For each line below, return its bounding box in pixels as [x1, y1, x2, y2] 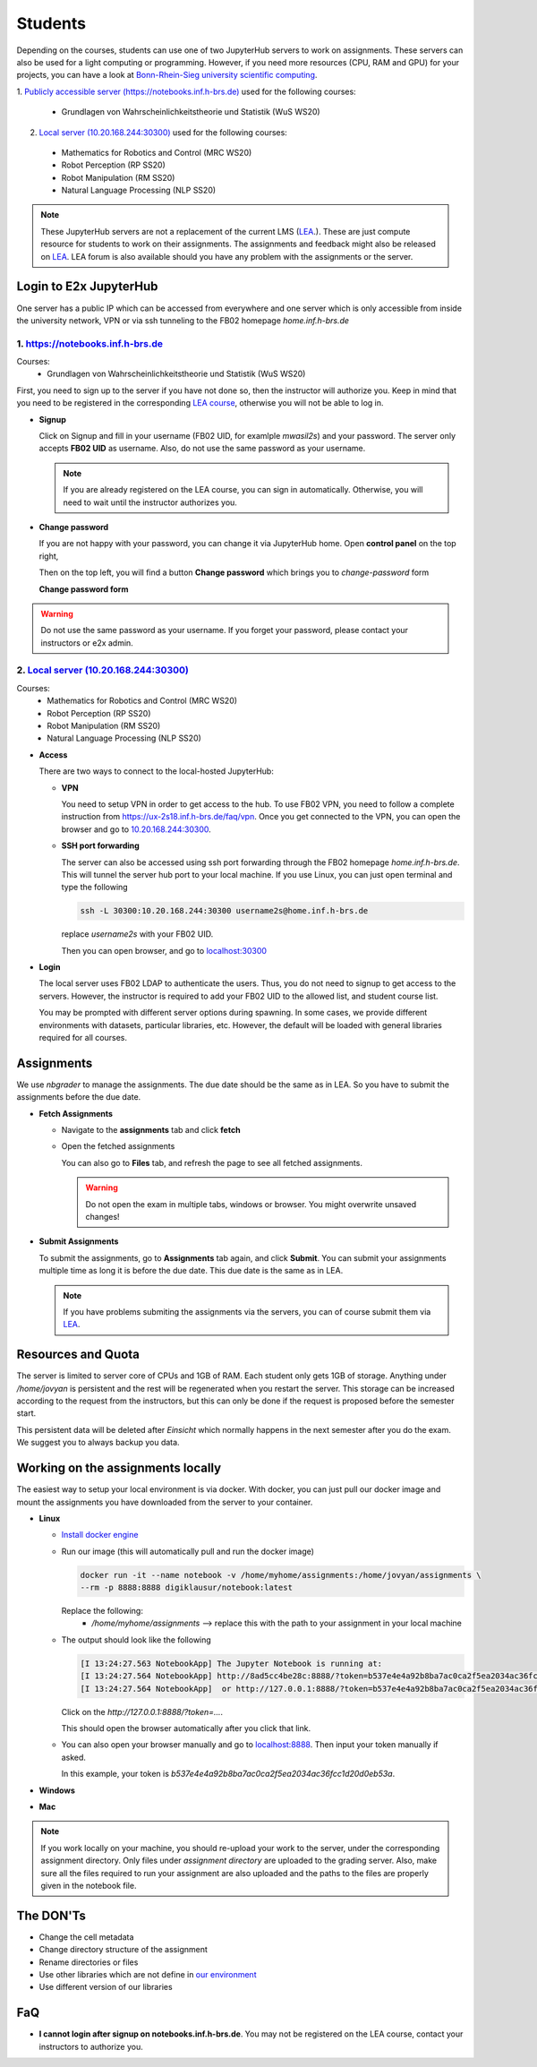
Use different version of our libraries [38, 1982, 174, 1993]
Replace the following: [61, 1606, 143, 1617]
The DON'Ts [16, 1908, 87, 1923]
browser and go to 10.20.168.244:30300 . [61, 824, 212, 835]
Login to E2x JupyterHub [16, 279, 158, 295]
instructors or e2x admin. [40, 637, 133, 648]
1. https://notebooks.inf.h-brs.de [16, 337, 163, 349]
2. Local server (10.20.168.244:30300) [16, 664, 190, 676]
